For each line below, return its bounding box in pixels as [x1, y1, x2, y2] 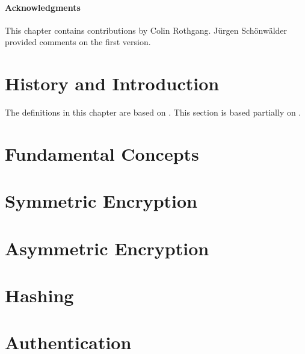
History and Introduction [5, 71, 220, 96]
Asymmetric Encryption [5, 235, 209, 260]
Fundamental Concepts [5, 141, 199, 166]
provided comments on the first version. [5, 36, 151, 48]
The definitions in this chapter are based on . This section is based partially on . [5, 106, 301, 119]
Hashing [5, 283, 74, 308]
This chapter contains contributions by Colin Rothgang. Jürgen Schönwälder [5, 23, 288, 36]
